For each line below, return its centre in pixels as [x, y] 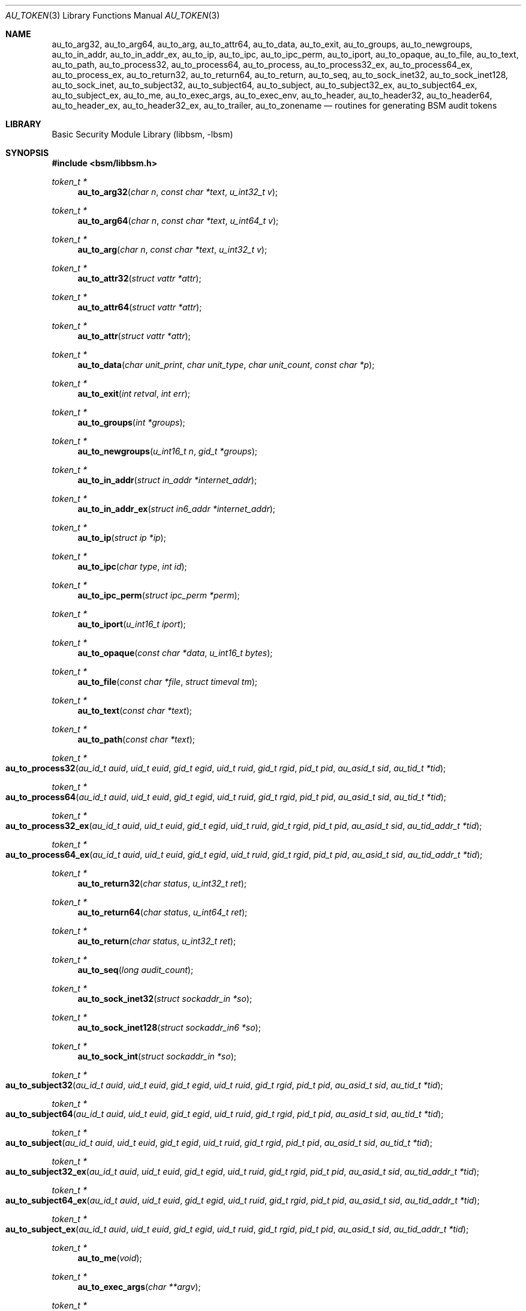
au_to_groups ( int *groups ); [131, 422]
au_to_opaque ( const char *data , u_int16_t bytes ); [175, 653]
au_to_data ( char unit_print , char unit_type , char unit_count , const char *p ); [226, 365]
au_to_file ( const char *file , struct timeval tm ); [168, 682]
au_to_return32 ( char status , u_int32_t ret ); [162, 883]
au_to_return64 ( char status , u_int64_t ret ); [163, 912]
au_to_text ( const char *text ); [135, 710]
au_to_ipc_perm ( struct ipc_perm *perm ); [159, 595]
